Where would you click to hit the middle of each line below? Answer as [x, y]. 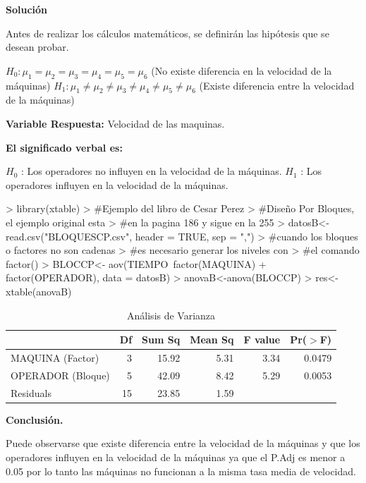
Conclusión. [35, 419]
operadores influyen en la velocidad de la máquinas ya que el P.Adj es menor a [176, 457]
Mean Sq [212, 340]
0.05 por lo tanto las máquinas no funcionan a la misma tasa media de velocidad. [181, 471]
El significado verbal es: [64, 147]
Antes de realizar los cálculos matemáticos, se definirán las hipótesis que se [167, 33]
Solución [27, 9]
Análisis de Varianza [171, 315]
